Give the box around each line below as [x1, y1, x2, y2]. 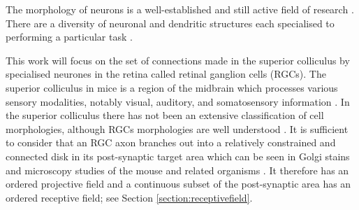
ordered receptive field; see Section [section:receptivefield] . [6, 190, 253, 204]
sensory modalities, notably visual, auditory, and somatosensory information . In [6, 94, 350, 108]
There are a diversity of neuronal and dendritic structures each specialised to [6, 15, 335, 30]
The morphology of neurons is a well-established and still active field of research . [6, 2, 354, 16]
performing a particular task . [6, 29, 133, 44]
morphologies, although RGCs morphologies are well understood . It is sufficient [6, 121, 349, 136]
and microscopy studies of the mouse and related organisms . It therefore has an [6, 162, 349, 177]
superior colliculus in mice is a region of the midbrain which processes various [6, 80, 338, 94]
